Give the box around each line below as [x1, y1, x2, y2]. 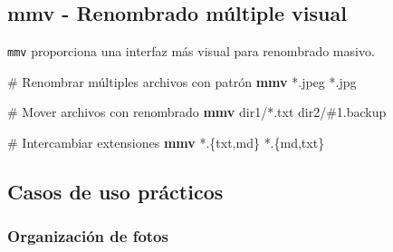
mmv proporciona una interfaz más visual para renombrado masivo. [7, 42, 375, 61]
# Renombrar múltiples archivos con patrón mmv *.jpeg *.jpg [7, 72, 357, 91]
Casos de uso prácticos [7, 178, 224, 206]
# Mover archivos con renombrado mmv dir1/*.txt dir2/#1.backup [7, 102, 387, 121]
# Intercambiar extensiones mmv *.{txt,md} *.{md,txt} [7, 133, 325, 152]
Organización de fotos [7, 225, 168, 247]
